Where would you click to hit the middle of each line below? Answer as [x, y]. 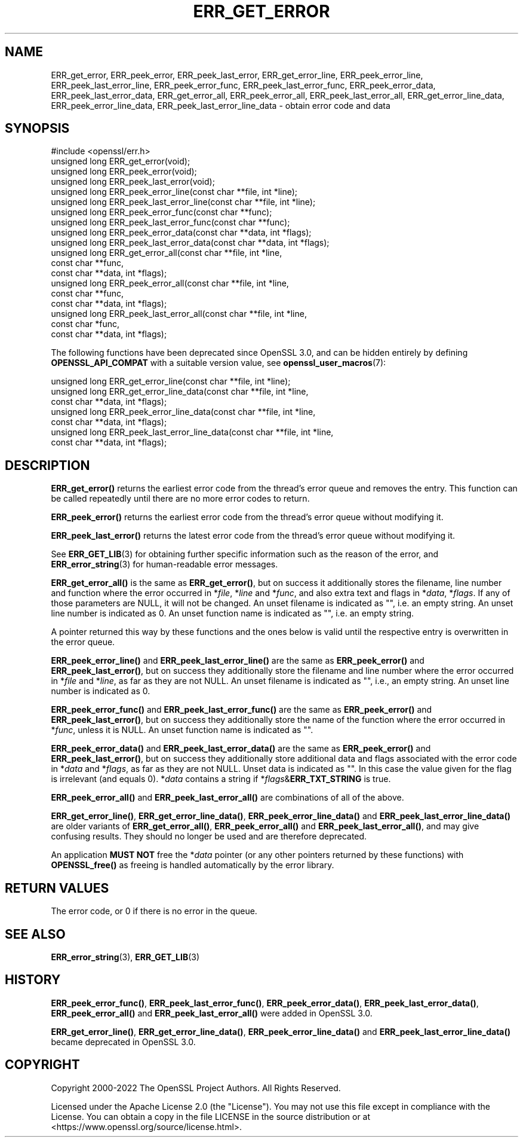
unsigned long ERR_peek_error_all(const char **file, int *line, [170, 283]
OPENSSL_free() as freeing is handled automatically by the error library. [193, 865]
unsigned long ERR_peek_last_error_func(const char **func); [170, 222]
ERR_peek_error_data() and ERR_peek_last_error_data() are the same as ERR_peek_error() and [241, 749]
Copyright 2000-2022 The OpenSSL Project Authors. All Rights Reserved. [196, 1088]
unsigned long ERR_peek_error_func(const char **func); [161, 212]
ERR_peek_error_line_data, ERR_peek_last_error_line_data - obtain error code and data [221, 105]
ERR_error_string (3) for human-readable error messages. [164, 564]
